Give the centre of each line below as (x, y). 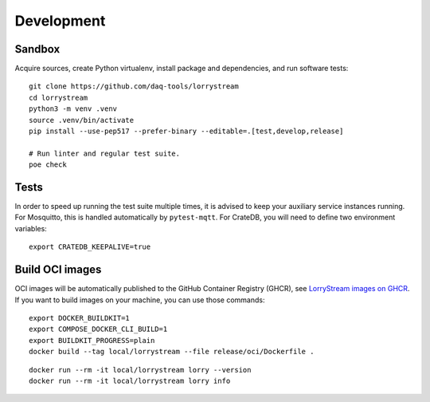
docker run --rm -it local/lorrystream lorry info (130, 380)
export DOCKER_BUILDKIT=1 (80, 318)
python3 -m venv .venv (73, 109)
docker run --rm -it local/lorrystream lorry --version (140, 370)
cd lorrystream (59, 97)
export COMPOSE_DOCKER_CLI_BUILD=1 (98, 329)
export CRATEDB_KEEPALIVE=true (90, 247)
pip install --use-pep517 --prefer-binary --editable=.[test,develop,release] (186, 131)
